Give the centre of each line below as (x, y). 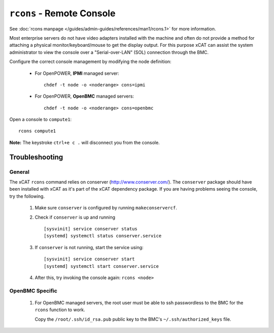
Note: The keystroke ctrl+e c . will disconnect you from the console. (84, 142)
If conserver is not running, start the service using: (89, 247)
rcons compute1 (37, 131)
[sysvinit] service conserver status (91, 229)
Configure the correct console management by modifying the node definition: (91, 62)
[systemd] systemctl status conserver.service (103, 236)
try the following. (27, 196)
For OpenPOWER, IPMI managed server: (77, 73)
